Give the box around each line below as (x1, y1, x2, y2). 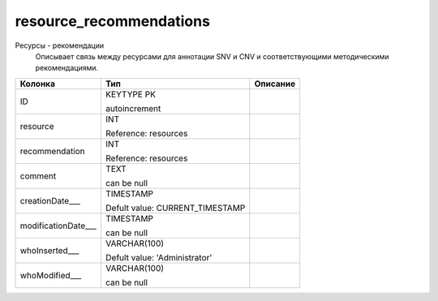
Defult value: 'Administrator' (105, 252, 213, 263)
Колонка (19, 78, 56, 89)
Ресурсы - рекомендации (15, 41, 105, 50)
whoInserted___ (19, 244, 79, 256)
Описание (254, 78, 296, 89)
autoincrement (105, 102, 161, 114)
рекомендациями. (35, 63, 99, 73)
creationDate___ (19, 195, 81, 206)
